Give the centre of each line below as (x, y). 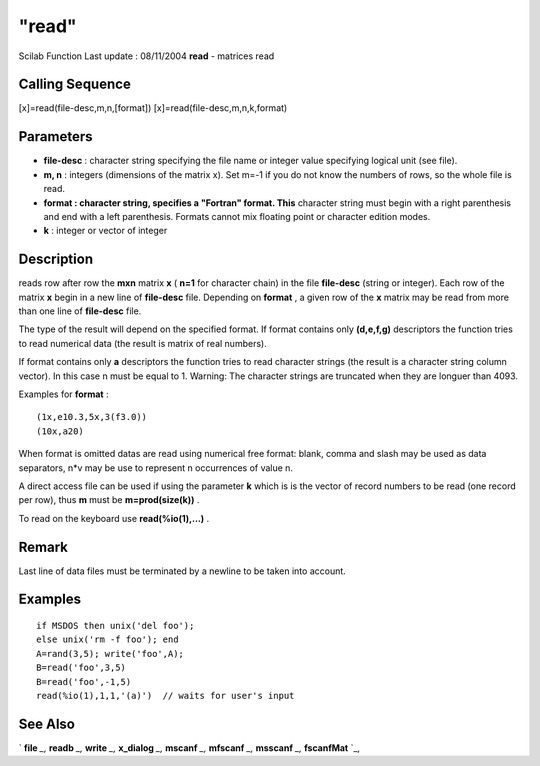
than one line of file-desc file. (80, 311)
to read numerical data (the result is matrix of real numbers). (142, 343)
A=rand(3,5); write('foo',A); (110, 653)
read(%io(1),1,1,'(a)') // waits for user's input (165, 695)
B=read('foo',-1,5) (84, 681)
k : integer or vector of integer (105, 231)
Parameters (55, 136)
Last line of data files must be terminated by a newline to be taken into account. (182, 571)
